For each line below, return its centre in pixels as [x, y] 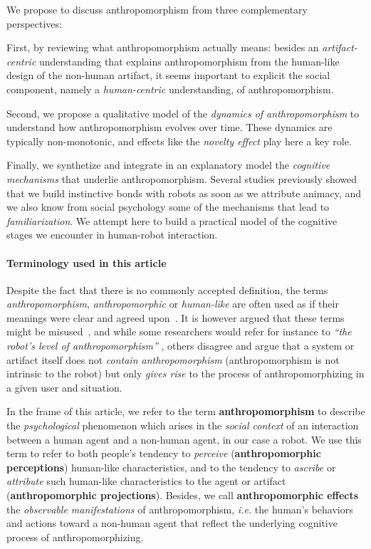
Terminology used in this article [87, 262]
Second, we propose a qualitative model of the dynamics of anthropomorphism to [183, 113]
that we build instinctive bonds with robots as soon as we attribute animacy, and [184, 193]
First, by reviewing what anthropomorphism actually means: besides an [163, 47]
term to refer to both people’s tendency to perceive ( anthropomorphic [164, 453]
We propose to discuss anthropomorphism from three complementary [157, 9]
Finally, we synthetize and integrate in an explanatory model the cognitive [168, 165]
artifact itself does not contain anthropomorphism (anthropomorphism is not [173, 359]
